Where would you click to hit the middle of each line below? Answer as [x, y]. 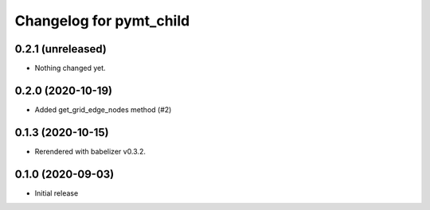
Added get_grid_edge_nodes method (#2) [103, 109]
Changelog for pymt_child [102, 21]
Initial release [57, 193]
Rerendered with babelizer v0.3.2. [90, 151]
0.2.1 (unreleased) [61, 49]
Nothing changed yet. [70, 68]
